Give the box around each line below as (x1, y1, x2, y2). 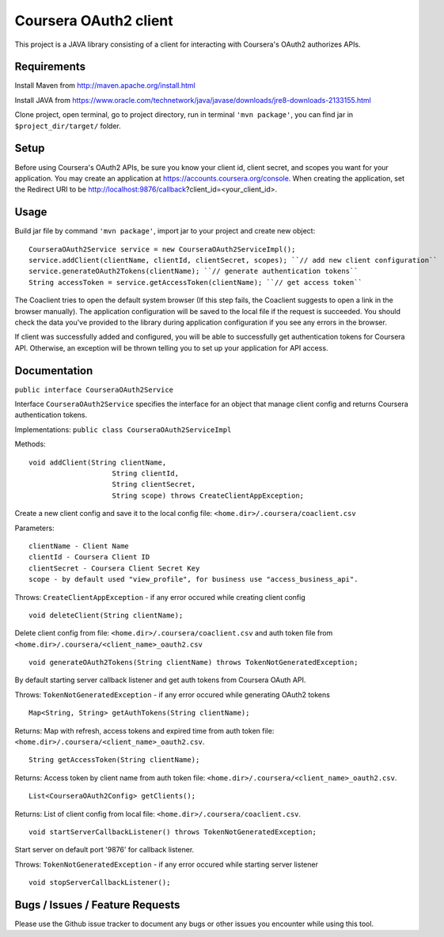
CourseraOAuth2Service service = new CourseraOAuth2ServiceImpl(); (28, 245, 296, 253)
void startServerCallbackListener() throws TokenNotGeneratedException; (28, 827, 317, 836)
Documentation (14, 364, 93, 377)
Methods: (14, 439, 47, 449)
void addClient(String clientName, (28, 457, 167, 467)
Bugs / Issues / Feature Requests (14, 898, 180, 912)
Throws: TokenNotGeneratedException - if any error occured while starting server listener (14, 859, 318, 869)
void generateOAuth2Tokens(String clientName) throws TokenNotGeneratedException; (28, 658, 359, 667)
